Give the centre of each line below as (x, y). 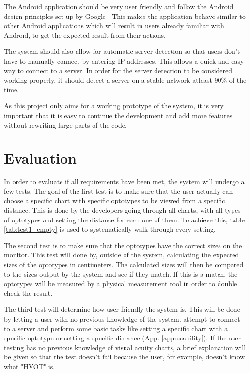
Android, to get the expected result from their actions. (85, 35)
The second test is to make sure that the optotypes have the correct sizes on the (123, 245)
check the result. (28, 293)
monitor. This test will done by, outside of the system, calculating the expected (122, 255)
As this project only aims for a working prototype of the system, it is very (114, 106)
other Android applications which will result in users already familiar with (114, 25)
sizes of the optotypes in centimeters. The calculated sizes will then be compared (124, 264)
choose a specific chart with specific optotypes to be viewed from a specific (115, 200)
